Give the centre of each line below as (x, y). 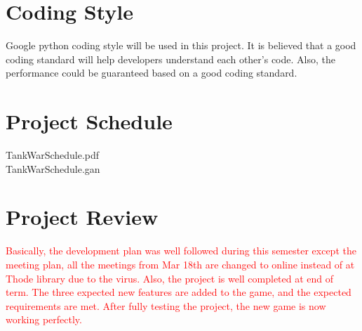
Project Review (82, 217)
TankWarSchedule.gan (53, 168)
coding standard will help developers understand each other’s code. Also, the (170, 59)
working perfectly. (44, 319)
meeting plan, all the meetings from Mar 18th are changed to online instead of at (180, 264)
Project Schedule (89, 121)
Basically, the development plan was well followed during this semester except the (181, 251)
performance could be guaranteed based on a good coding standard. (152, 73)
